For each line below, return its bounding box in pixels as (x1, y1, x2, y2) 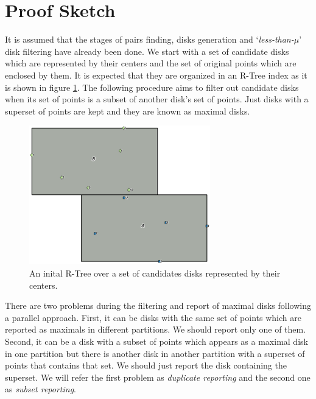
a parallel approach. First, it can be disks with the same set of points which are (5, 311, 301, 323)
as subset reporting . (5, 383, 76, 395)
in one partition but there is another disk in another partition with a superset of (5, 347, 305, 359)
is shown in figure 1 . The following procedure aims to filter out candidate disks (5, 80, 299, 93)
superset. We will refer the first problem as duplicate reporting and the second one (5, 370, 311, 383)
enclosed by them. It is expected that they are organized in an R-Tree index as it (5, 68, 307, 81)
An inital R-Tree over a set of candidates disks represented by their (29, 266, 281, 279)
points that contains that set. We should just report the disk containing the (5, 359, 287, 372)
